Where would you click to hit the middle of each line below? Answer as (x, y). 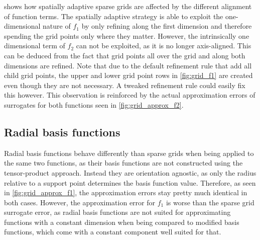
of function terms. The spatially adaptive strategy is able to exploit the (114, 16)
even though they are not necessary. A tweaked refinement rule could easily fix (125, 85)
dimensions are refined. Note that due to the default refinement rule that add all (128, 65)
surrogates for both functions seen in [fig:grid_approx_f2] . (94, 104)
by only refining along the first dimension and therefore (167, 26)
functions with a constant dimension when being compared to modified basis (122, 222)
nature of (57, 26)
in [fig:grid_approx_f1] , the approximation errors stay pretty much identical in (126, 192)
